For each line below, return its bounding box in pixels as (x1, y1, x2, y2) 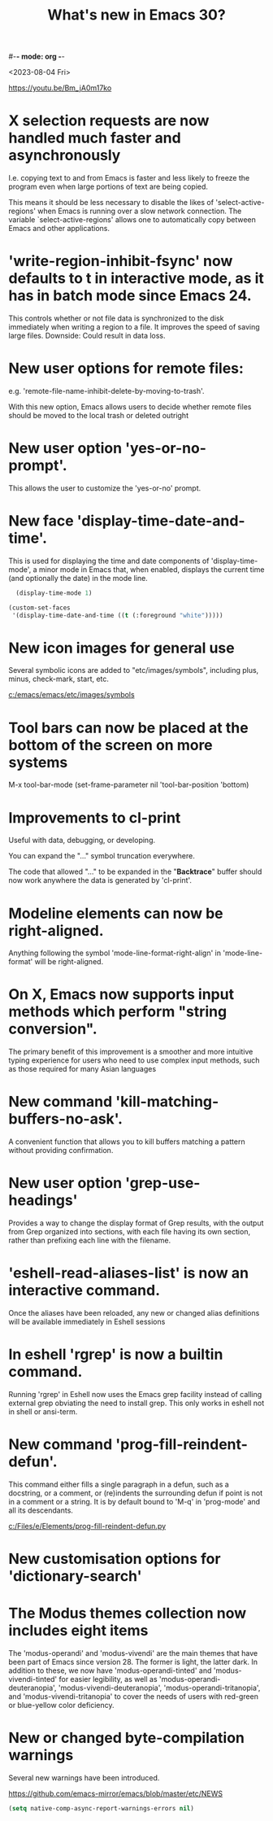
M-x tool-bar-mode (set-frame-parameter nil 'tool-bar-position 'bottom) (8, 779, 249, 790)
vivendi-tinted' (8, 1675, 58, 1683)
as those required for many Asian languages (8, 1064, 157, 1074)
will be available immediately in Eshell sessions (8, 1317, 166, 1326)
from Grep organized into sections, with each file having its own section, (8, 1227, 250, 1237)
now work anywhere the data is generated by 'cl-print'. (8, 876, 193, 885)
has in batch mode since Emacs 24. (8, 286, 252, 305)
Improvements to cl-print (8, 808, 181, 827)
